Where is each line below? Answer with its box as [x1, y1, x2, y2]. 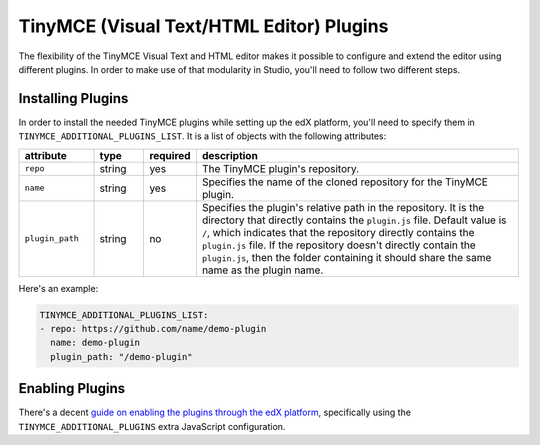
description [201, 148, 259, 162]
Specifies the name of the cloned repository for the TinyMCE [201, 175, 489, 189]
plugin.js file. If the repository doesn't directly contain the [201, 238, 476, 252]
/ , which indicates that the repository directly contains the [201, 225, 475, 239]
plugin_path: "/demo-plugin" [50, 351, 194, 362]
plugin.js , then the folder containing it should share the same [201, 250, 492, 264]
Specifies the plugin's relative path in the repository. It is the [201, 200, 485, 214]
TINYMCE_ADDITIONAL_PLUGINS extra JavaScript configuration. [18, 420, 286, 432]
